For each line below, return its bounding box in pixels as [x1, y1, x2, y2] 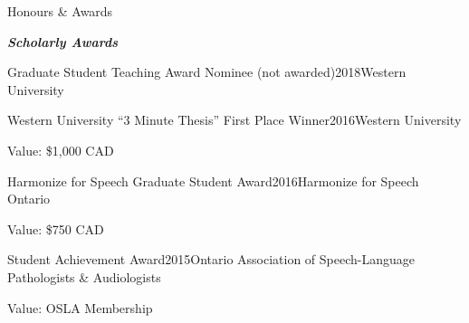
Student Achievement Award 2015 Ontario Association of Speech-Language [7, 250, 415, 269]
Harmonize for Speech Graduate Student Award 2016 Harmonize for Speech [7, 171, 419, 190]
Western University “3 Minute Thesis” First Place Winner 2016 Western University [7, 110, 462, 129]
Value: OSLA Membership [7, 298, 153, 317]
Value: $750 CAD [7, 219, 104, 238]
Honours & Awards [7, 2, 113, 20]
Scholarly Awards [7, 32, 118, 51]
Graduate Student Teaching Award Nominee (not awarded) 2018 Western [7, 62, 407, 81]
